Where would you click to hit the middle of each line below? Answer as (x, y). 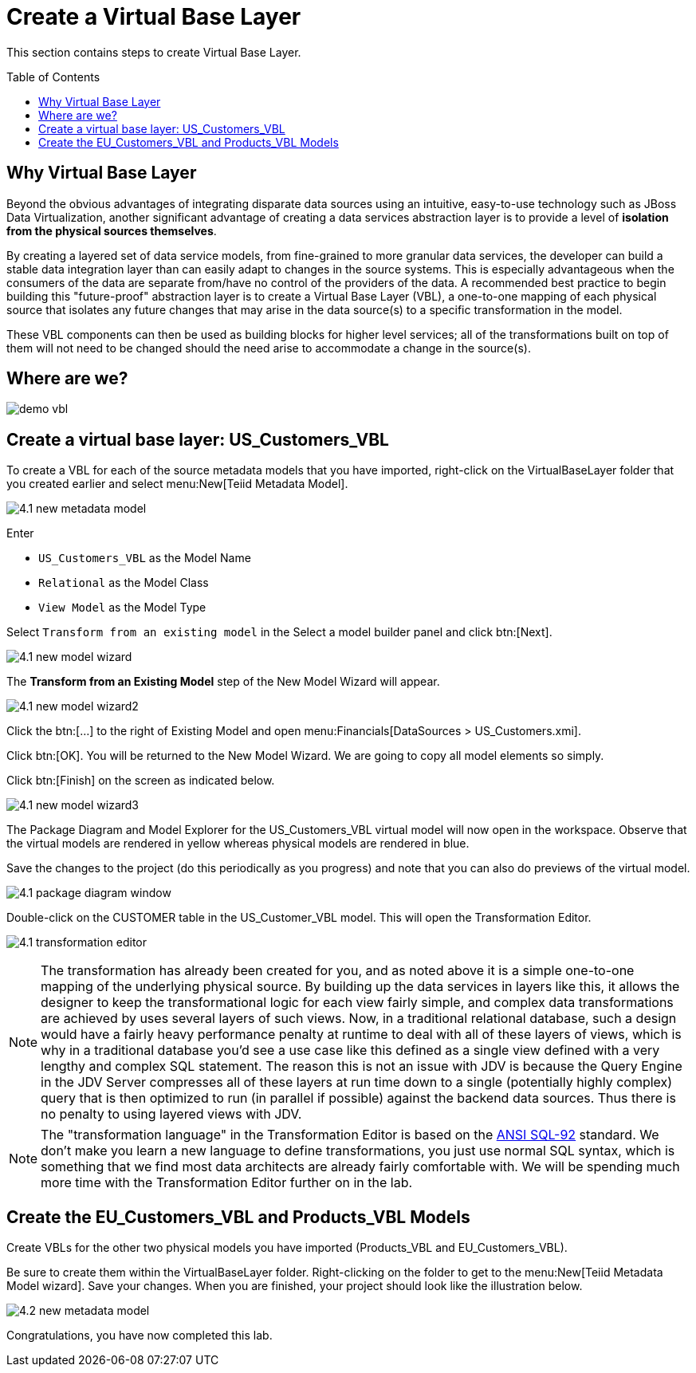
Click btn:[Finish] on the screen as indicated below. (141, 781)
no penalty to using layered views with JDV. (171, 1114)
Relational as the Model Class (124, 583)
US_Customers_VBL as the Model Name (145, 558)
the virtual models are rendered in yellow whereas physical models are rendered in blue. (238, 844)
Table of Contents (53, 77)
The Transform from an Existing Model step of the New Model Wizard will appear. (223, 682)
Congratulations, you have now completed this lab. (140, 1336)
